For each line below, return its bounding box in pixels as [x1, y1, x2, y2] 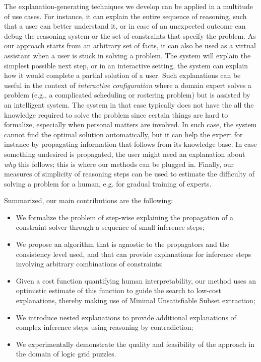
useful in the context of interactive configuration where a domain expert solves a [4, 79, 252, 90]
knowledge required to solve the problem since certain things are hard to [4, 109, 228, 120]
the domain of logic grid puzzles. [16, 348, 116, 359]
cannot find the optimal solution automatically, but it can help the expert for [4, 129, 243, 139]
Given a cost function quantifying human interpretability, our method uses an [16, 275, 256, 286]
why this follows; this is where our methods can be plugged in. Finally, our [4, 158, 234, 169]
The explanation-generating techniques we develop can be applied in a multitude [4, 1, 253, 11]
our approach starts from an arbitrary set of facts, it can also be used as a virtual [4, 40, 256, 51]
